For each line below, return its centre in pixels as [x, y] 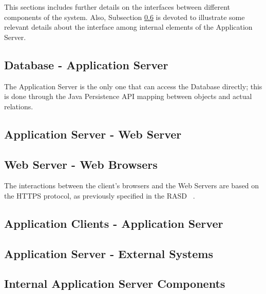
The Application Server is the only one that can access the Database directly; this [133, 86]
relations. [19, 106]
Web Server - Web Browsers [81, 164]
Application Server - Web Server [93, 134]
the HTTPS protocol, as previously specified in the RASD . [100, 195]
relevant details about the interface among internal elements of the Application [128, 27]
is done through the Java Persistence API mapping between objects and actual [128, 96]
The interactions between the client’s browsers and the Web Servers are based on [132, 185]
